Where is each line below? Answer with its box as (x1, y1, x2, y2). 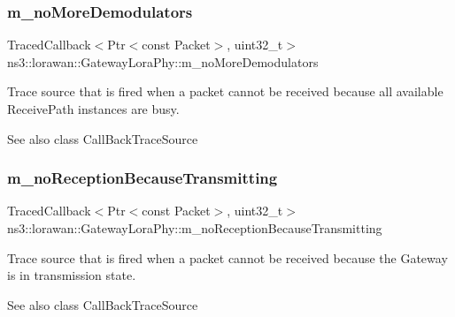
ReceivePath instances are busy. (7, 100, 180, 117)
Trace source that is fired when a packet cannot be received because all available (7, 82, 443, 101)
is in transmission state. (7, 266, 136, 284)
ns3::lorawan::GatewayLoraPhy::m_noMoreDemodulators (7, 52, 319, 71)
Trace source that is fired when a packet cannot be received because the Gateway (7, 248, 448, 267)
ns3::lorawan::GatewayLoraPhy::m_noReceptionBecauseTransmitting (7, 219, 382, 237)
